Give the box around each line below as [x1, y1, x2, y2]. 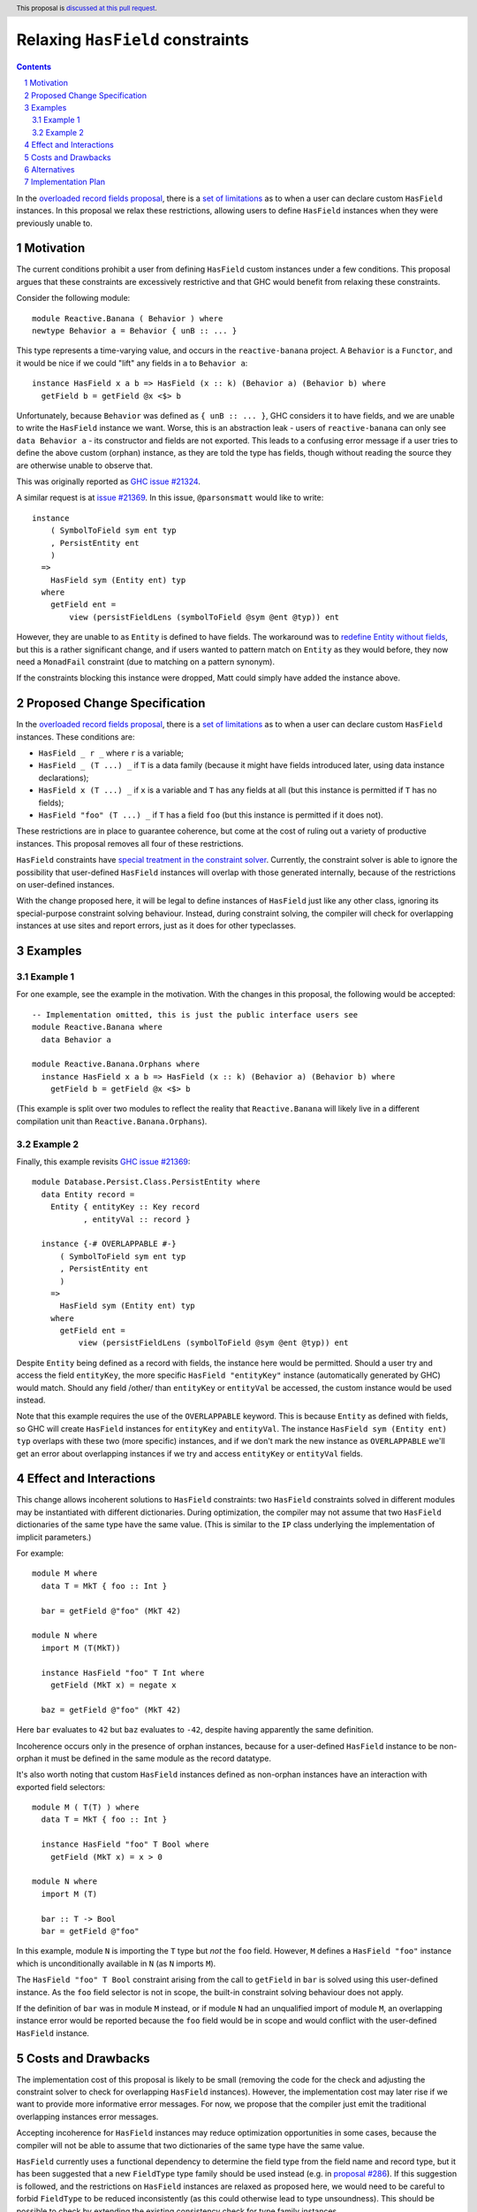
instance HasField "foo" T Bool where [41, 1839, 209, 1849]
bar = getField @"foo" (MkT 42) [41, 1606, 181, 1616]
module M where [32, 1569, 98, 1578]
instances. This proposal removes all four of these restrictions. [16, 838, 244, 849]
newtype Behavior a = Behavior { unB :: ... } [32, 326, 238, 336]
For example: [16, 1548, 64, 1559]
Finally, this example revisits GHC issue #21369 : [16, 1156, 191, 1167]
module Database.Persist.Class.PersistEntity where [32, 1177, 261, 1187]
